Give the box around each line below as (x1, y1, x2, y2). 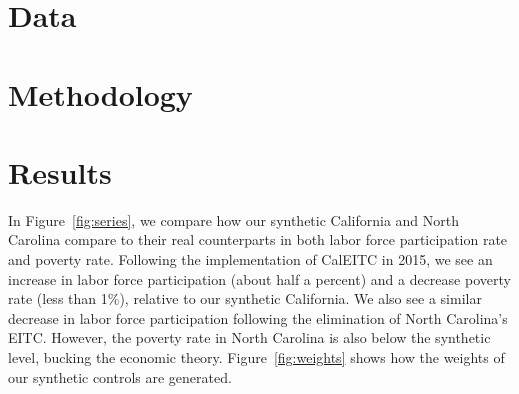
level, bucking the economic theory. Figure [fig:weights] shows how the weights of (8, 347, 505, 368)
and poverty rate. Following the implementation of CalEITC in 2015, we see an (8, 249, 493, 270)
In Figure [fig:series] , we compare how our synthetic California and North (8, 209, 460, 230)
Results (8, 151, 112, 192)
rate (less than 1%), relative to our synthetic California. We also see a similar (8, 288, 482, 309)
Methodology (8, 73, 193, 114)
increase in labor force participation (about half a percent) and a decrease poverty (8, 268, 511, 289)
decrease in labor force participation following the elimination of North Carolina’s (8, 307, 508, 328)
